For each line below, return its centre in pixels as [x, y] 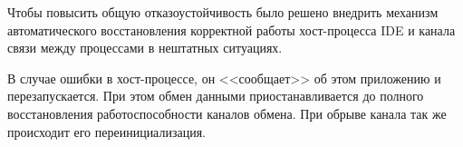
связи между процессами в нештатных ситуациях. [145, 48]
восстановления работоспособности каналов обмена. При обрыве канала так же [227, 113]
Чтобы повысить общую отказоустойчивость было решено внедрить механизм [223, 12]
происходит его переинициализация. [106, 131]
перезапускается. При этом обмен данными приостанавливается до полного [216, 96]
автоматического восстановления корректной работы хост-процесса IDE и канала [231, 29]
